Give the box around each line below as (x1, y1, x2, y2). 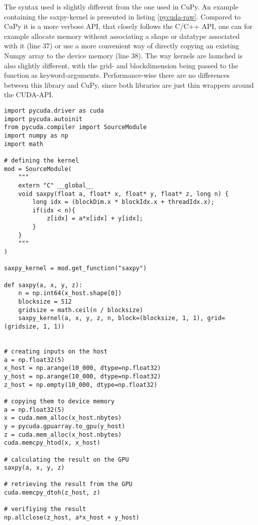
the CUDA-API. (4, 89, 54, 100)
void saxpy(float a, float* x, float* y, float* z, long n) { (18, 190, 229, 197)
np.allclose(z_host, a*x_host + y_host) (4, 514, 140, 522)
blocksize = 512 (18, 298, 72, 306)
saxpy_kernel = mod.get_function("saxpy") (4, 265, 147, 272)
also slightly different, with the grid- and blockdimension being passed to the (4, 60, 239, 70)
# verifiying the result (4, 506, 86, 513)
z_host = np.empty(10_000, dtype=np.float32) (4, 381, 157, 388)
